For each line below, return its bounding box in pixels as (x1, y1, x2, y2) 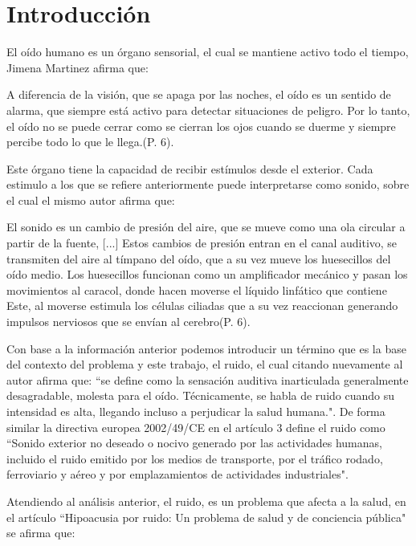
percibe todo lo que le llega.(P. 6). (6, 133, 174, 150)
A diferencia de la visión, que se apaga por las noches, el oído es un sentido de (6, 86, 391, 103)
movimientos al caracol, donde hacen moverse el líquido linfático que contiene (6, 281, 387, 298)
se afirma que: (6, 524, 75, 541)
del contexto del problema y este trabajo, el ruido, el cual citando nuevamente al (6, 356, 403, 373)
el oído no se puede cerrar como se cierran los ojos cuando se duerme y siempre (6, 117, 396, 134)
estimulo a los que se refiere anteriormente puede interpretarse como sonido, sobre (6, 176, 410, 193)
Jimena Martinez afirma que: (6, 59, 149, 75)
